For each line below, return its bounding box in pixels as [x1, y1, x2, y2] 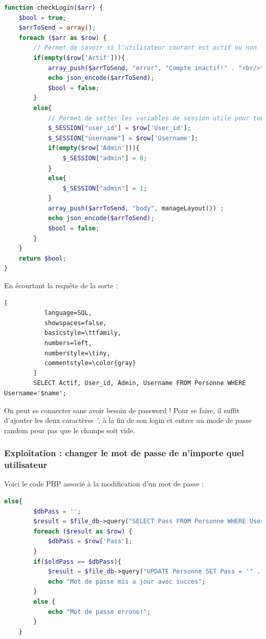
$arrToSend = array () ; [18, 24, 96, 32]
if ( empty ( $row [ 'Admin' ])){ [48, 144, 140, 152]
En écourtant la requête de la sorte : [4, 280, 118, 291]
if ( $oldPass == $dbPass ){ [33, 558, 122, 565]
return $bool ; [18, 254, 66, 262]
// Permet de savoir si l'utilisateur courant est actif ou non [33, 44, 257, 52]
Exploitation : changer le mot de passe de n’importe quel [4, 446, 245, 459]
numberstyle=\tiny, [44, 349, 110, 357]
